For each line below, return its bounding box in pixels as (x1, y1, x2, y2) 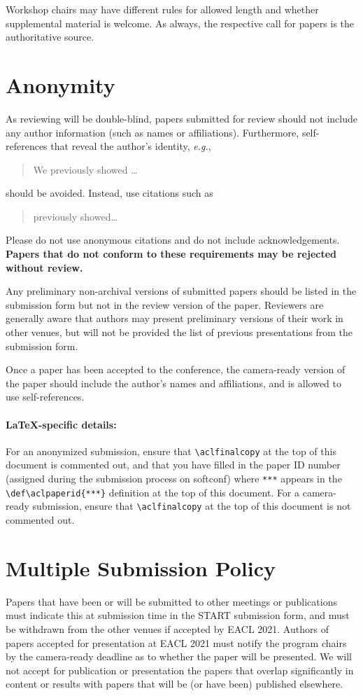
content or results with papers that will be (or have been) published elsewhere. (6, 676, 343, 691)
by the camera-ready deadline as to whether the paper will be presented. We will (6, 649, 352, 664)
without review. (6, 260, 83, 274)
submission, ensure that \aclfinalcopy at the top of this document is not (32, 499, 351, 513)
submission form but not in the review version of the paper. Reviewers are (6, 297, 324, 312)
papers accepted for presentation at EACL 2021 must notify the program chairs (6, 635, 347, 650)
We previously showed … (33, 162, 138, 176)
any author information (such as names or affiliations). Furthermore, (6, 125, 299, 139)
